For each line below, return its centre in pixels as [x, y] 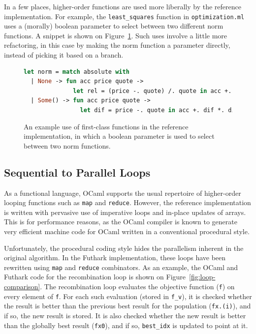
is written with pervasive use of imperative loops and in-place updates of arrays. [125, 212]
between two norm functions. [67, 145]
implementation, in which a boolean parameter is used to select [119, 136]
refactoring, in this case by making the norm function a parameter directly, [117, 45]
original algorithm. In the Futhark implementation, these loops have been [115, 258]
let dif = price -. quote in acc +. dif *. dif [159, 110]
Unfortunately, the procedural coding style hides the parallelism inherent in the [124, 248]
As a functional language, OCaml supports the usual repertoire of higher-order [123, 193]
